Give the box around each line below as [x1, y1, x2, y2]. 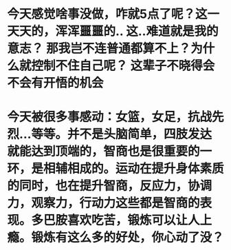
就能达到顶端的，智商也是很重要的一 [7, 144, 212, 159]
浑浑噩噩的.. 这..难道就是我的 [55, 23, 219, 39]
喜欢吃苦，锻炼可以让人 [67, 213, 201, 228]
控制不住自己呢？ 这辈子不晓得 [31, 58, 203, 74]
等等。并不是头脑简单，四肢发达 [31, 127, 212, 142]
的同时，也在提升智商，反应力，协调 [7, 178, 212, 194]
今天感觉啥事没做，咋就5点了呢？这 [7, 6, 208, 22]
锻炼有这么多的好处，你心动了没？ [31, 230, 225, 245]
